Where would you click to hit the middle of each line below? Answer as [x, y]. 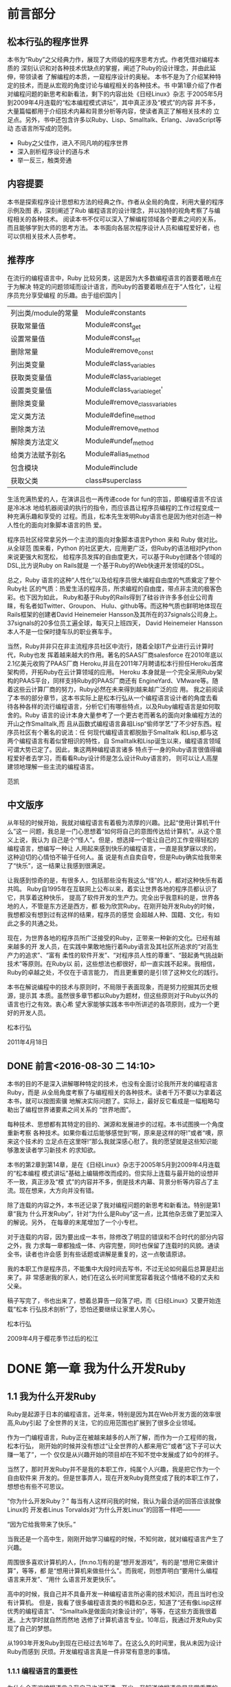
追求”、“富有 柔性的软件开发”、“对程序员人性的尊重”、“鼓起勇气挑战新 [124, 955]
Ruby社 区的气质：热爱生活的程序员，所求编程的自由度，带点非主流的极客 [112, 588]
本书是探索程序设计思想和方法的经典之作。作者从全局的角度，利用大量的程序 [115, 202]
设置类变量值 [32, 390]
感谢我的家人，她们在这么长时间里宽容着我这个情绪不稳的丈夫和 [129, 1277]
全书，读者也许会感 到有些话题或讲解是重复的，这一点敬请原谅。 [98, 1254]
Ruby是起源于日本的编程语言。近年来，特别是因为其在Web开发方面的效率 [111, 1414]
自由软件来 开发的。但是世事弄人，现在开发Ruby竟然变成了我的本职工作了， [114, 1478]
